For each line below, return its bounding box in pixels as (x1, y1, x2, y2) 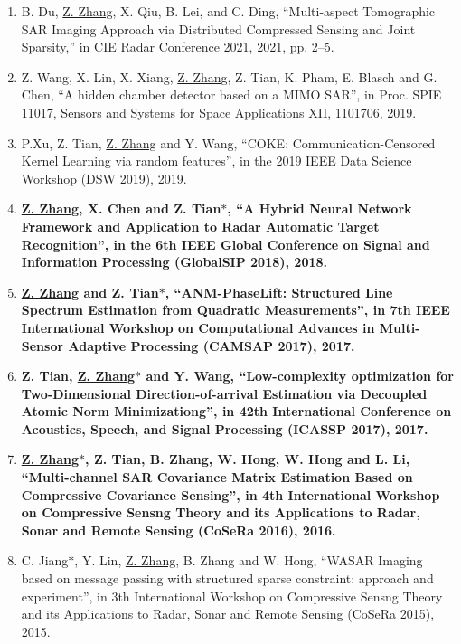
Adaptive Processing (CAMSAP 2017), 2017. (68, 336, 355, 355)
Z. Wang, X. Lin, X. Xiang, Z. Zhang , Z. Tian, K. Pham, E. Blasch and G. (21, 67, 437, 86)
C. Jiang (21, 551, 69, 570)
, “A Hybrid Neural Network (227, 199, 412, 218)
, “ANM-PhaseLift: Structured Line (165, 282, 393, 301)
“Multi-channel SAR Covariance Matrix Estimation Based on (21, 468, 413, 487)
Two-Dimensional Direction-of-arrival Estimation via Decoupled (21, 384, 428, 402)
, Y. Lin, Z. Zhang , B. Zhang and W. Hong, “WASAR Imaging (74, 551, 423, 570)
